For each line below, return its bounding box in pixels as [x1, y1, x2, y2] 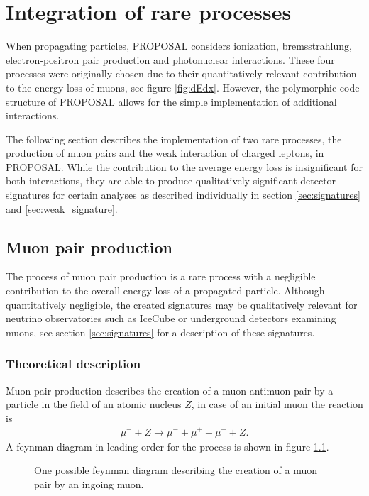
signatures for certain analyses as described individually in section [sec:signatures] [6, 187, 360, 202]
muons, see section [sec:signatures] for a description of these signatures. [6, 324, 315, 339]
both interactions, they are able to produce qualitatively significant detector [6, 173, 336, 188]
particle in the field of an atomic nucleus [6, 397, 182, 412]
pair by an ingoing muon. [34, 476, 144, 491]
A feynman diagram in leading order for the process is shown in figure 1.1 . [6, 439, 329, 453]
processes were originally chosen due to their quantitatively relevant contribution [6, 66, 357, 81]
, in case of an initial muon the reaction [191, 397, 363, 412]
